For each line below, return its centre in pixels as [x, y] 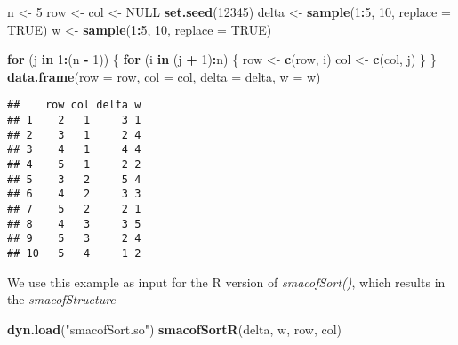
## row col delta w [74, 105]
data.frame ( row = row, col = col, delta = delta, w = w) [164, 76]
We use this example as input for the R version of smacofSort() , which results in [226, 281]
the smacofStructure [61, 299]
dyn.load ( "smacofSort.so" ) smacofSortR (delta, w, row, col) [174, 329]
